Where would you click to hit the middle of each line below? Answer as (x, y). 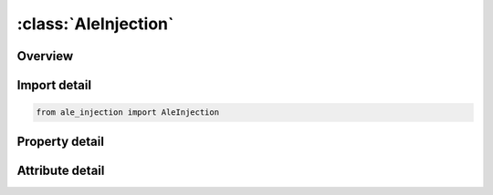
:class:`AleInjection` (95, 24)
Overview (45, 56)
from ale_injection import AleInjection (127, 113)
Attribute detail (61, 170)
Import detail (54, 85)
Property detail (61, 141)
